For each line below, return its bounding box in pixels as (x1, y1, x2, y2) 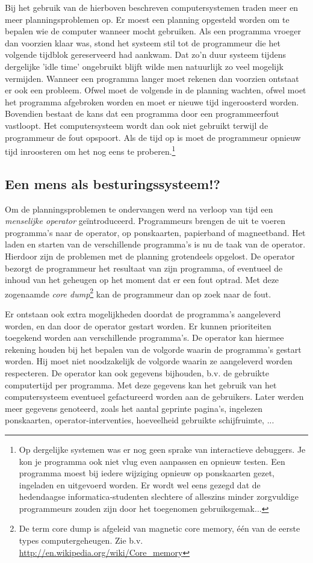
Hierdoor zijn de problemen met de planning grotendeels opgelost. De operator (5, 249, 295, 262)
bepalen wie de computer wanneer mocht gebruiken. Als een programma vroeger (5, 25, 301, 37)
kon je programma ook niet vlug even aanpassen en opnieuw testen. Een (19, 455, 285, 467)
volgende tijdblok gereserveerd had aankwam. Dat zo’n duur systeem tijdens (5, 48, 286, 61)
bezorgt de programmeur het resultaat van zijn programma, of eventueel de (5, 261, 283, 274)
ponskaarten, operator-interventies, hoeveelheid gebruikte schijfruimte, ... (5, 414, 274, 426)
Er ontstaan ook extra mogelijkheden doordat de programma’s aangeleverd (5, 307, 281, 320)
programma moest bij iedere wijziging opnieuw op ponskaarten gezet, (19, 467, 274, 479)
